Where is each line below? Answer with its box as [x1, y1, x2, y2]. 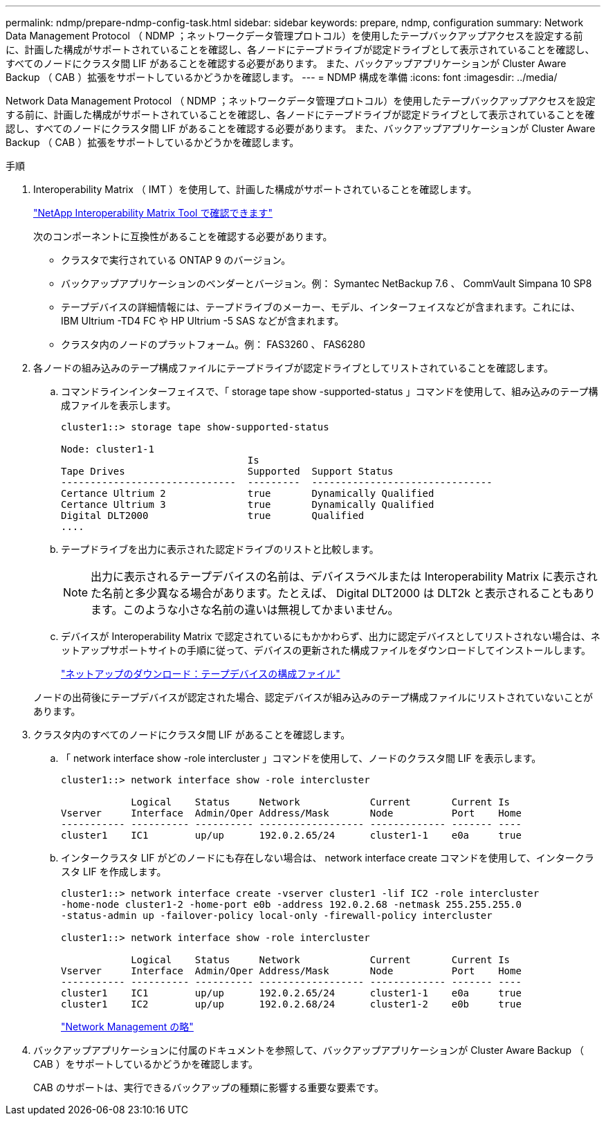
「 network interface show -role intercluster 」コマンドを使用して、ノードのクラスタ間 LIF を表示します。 [61, 752, 542, 764]
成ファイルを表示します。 [61, 399, 176, 411]
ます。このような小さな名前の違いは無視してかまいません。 [91, 603, 399, 617]
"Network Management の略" [61, 1021, 194, 1032]
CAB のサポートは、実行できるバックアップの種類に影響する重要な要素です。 [33, 1082, 385, 1093]
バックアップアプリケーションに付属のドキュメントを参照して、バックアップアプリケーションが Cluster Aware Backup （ [33, 1044, 585, 1056]
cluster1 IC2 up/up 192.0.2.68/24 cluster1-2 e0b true [61, 999, 522, 1010]
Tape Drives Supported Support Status [61, 466, 394, 477]
